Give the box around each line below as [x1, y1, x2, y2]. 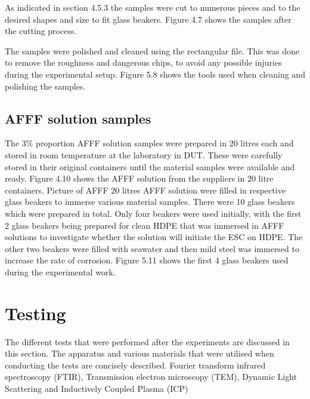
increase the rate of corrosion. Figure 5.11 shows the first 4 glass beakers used [5, 254, 289, 266]
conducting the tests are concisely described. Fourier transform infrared [5, 358, 266, 371]
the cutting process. [5, 24, 77, 37]
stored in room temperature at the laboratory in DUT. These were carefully [5, 148, 283, 161]
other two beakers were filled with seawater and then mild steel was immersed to [5, 242, 299, 254]
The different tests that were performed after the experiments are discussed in [5, 335, 290, 348]
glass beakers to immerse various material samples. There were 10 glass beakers [5, 195, 295, 208]
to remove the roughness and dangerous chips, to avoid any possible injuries [5, 56, 282, 69]
